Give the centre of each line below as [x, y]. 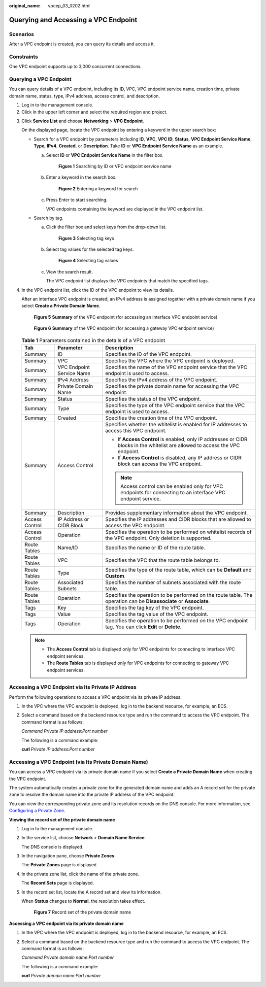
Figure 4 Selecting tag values [88, 261]
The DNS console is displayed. [52, 847]
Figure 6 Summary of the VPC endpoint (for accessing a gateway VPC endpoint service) [124, 328]
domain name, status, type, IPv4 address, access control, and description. [84, 96]
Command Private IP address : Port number [65, 731]
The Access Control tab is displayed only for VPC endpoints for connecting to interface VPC [141, 649]
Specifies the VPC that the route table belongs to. [163, 560]
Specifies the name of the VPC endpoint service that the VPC [176, 367]
